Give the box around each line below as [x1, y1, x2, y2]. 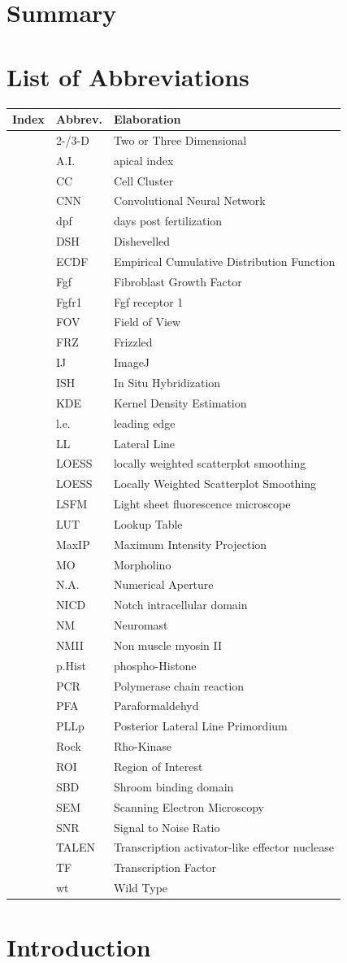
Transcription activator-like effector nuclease [113, 839, 334, 856]
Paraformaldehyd [113, 697, 199, 714]
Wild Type [113, 879, 168, 896]
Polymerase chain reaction [113, 677, 245, 694]
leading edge [113, 414, 176, 431]
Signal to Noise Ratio [113, 818, 220, 835]
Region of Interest [113, 758, 203, 774]
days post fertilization [113, 212, 223, 229]
